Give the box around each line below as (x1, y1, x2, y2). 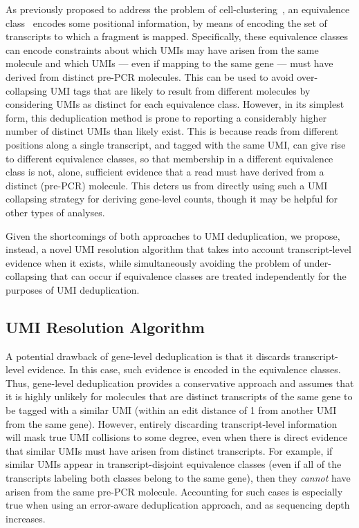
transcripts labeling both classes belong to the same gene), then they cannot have (6, 471, 351, 485)
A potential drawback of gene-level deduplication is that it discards (6, 348, 291, 363)
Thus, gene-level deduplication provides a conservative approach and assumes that (6, 375, 354, 390)
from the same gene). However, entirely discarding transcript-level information (6, 416, 338, 431)
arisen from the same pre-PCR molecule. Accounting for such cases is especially (6, 484, 343, 498)
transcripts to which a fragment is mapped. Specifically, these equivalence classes (6, 29, 348, 44)
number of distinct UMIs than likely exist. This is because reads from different (6, 124, 338, 138)
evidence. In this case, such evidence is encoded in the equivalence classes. (27, 362, 341, 377)
